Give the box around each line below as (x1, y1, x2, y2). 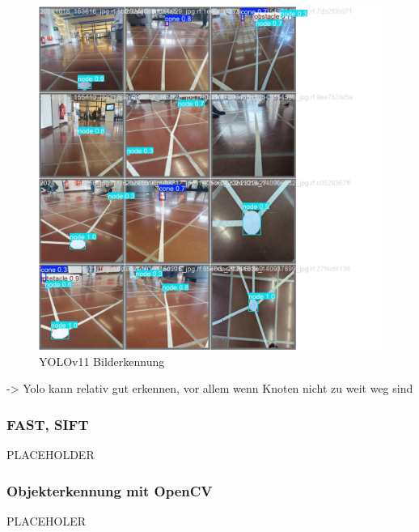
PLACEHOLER (6, 512, 87, 529)
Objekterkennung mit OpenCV (6, 480, 213, 500)
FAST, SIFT (6, 414, 89, 434)
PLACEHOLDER (6, 446, 95, 462)
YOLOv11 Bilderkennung (39, 352, 165, 369)
